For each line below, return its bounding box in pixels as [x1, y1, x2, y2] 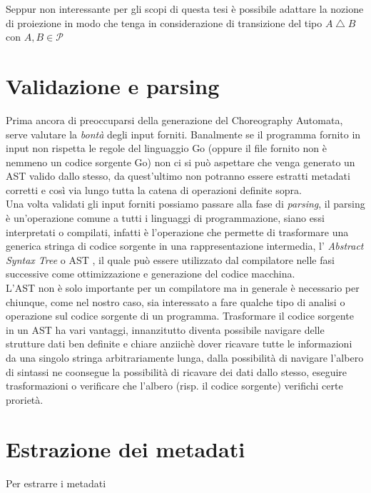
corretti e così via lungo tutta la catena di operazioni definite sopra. [6, 182, 302, 197]
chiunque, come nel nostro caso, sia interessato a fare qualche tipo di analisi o [6, 294, 345, 309]
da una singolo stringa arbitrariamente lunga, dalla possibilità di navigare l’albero [6, 350, 364, 365]
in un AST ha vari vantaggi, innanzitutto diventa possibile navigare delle [6, 322, 325, 337]
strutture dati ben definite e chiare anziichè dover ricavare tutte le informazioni [6, 336, 352, 351]
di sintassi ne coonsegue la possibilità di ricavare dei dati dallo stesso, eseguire [6, 364, 347, 379]
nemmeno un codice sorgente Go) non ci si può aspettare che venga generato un [6, 154, 355, 169]
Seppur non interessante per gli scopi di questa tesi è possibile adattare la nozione [6, 1, 364, 16]
